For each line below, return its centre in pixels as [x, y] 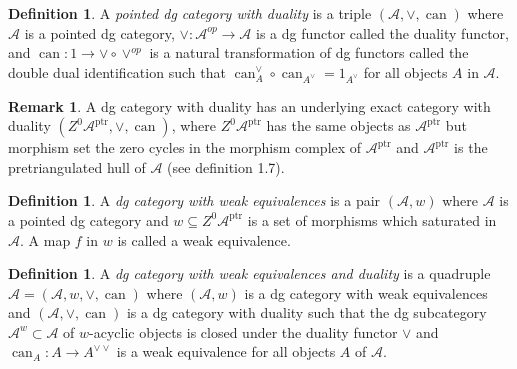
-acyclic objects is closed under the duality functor [243, 331]
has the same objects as [338, 125]
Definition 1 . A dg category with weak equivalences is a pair [194, 200]
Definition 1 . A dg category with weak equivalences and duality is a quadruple [249, 273]
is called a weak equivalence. [204, 239]
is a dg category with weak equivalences [366, 292]
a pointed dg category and [88, 219]
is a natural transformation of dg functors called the [309, 52]
